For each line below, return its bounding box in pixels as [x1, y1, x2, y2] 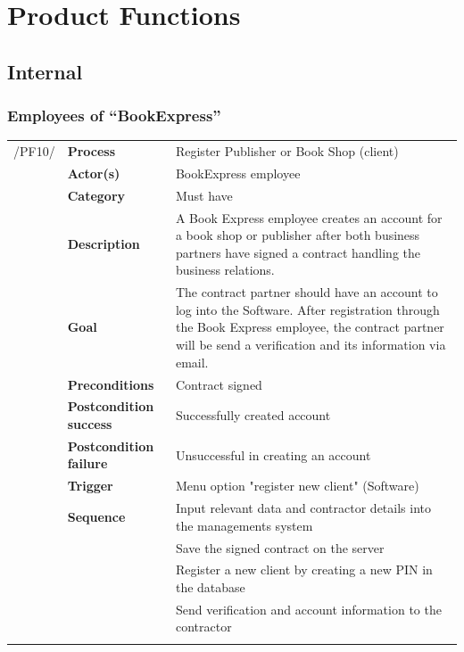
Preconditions [67, 375, 154, 393]
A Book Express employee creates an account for [175, 208, 443, 227]
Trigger [67, 476, 113, 495]
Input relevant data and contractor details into [175, 499, 431, 517]
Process [67, 142, 116, 161]
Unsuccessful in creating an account [175, 445, 371, 464]
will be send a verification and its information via [175, 335, 446, 354]
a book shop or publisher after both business [175, 226, 420, 244]
